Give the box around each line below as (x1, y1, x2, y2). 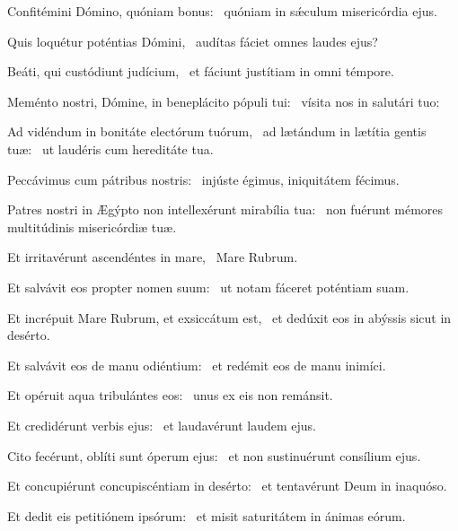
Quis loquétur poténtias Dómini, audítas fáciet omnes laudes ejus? (7, 31, 378, 50)
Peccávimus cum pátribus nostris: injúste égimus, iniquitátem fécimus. (7, 170, 400, 188)
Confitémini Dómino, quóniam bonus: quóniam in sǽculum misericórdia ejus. (7, 2, 437, 20)
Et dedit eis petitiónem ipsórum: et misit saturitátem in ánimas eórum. (7, 506, 406, 525)
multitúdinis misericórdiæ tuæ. (7, 217, 177, 236)
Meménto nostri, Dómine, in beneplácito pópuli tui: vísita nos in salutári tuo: (7, 91, 440, 110)
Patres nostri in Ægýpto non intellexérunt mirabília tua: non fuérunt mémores (7, 200, 444, 219)
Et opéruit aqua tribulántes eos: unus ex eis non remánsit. (7, 386, 333, 405)
